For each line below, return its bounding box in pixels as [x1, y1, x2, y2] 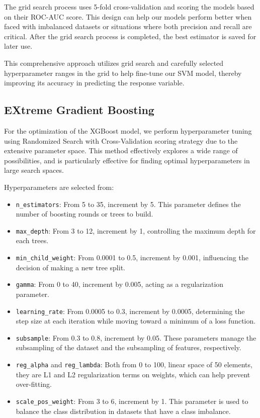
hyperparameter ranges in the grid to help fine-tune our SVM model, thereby [4, 67, 242, 78]
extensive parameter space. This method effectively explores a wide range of [4, 145, 238, 156]
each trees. [16, 235, 49, 246]
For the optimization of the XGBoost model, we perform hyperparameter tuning [4, 125, 252, 136]
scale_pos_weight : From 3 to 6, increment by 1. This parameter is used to [16, 395, 248, 406]
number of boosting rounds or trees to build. [16, 208, 153, 219]
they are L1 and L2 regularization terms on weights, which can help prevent [16, 369, 250, 379]
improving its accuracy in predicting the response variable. [4, 77, 185, 88]
